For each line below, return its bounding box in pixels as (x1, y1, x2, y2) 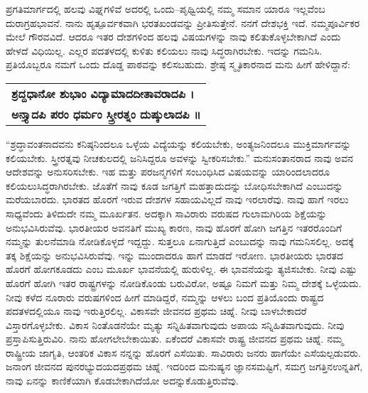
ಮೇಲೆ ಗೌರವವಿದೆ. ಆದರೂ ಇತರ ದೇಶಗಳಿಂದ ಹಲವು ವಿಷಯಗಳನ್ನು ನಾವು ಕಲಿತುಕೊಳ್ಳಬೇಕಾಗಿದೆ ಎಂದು (6, 29, 341, 44)
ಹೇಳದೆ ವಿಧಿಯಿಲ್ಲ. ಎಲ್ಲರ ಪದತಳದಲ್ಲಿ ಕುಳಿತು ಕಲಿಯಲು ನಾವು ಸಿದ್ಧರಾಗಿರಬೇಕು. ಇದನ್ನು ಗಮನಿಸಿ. (6, 43, 323, 58)
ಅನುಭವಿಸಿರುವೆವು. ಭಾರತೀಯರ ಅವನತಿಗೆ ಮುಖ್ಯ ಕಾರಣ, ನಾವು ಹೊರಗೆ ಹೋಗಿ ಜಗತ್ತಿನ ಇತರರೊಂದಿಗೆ (6, 220, 342, 235)
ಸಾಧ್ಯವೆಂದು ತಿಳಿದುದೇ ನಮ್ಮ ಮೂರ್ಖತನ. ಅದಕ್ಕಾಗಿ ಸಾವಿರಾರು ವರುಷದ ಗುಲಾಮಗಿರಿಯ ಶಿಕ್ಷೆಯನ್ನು (6, 205, 328, 220)
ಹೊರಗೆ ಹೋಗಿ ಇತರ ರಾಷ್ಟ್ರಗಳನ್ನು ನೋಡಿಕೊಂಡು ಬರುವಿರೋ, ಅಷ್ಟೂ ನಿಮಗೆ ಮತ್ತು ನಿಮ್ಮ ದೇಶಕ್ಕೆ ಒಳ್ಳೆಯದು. (6, 275, 362, 290)
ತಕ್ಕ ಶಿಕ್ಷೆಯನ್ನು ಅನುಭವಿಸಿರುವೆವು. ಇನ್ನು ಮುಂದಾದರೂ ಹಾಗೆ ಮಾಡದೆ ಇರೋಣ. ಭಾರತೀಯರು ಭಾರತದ (6, 247, 344, 262)
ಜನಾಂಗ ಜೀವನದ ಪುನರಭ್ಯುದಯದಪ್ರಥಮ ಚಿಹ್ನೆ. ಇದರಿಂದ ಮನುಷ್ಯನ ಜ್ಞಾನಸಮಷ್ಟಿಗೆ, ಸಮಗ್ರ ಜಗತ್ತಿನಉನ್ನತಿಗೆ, (6, 359, 363, 374)
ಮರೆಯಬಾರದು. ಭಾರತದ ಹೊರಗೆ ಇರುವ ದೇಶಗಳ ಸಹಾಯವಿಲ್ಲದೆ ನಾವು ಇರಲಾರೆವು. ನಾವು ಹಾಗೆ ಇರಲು (6, 192, 349, 207)
